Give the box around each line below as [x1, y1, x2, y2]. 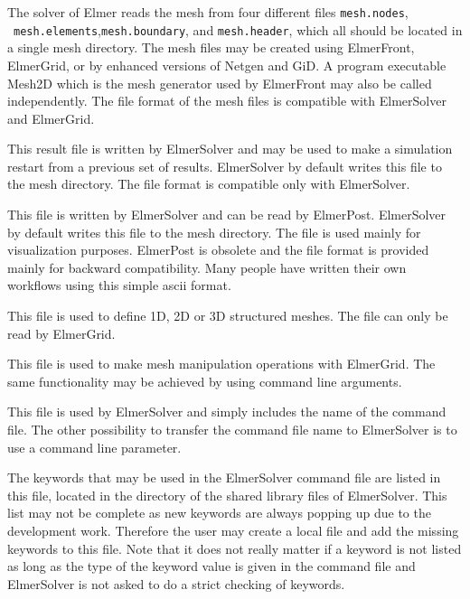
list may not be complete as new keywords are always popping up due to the [7, 503, 431, 522]
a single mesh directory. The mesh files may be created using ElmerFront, [7, 38, 415, 57]
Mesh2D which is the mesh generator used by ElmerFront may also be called [7, 73, 432, 92]
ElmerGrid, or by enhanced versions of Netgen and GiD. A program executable [7, 55, 446, 74]
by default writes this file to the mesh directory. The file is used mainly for [7, 222, 421, 241]
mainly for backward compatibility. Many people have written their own [7, 257, 407, 276]
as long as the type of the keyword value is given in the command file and [7, 557, 416, 576]
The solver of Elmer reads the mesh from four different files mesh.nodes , [7, 3, 409, 21]
